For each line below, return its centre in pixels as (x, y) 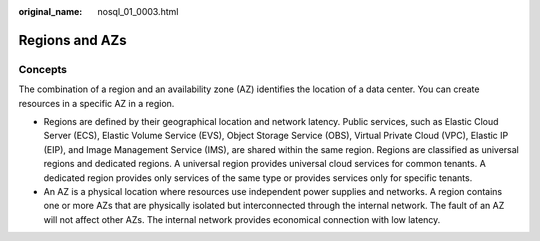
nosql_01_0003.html (138, 11)
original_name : (50, 11)
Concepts (43, 69)
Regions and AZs (72, 40)
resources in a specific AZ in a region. (96, 103)
